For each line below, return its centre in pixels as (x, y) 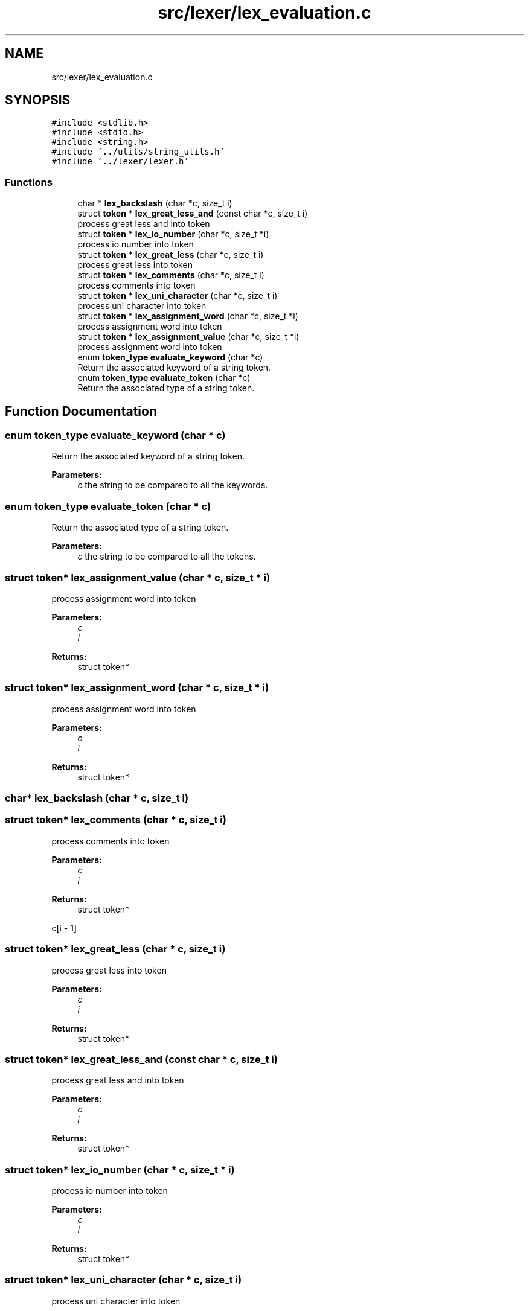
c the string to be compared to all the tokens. (167, 557)
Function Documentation (81, 411)
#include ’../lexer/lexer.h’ (120, 161)
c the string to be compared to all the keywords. (173, 485)
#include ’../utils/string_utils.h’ (138, 152)
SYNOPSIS (38, 100)
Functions (29, 182)
